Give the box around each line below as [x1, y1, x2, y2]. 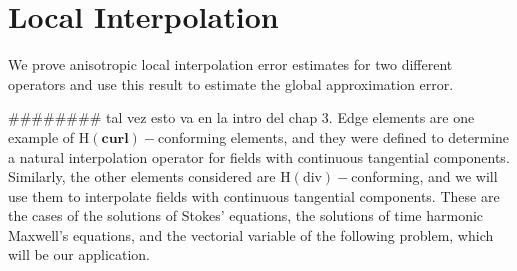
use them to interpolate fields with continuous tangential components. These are [8, 185, 500, 206]
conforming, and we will [351, 166, 498, 187]
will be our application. [8, 244, 151, 265]
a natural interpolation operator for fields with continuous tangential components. [8, 146, 510, 167]
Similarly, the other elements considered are [8, 166, 276, 187]
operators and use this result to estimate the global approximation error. [8, 73, 454, 94]
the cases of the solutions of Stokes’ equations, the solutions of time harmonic [8, 205, 484, 226]
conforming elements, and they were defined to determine [158, 126, 510, 147]
